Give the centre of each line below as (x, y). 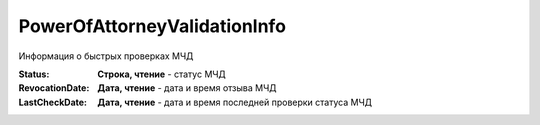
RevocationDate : (54, 88)
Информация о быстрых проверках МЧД (106, 56)
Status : (34, 74)
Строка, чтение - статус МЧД (162, 74)
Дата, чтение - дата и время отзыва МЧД (187, 88)
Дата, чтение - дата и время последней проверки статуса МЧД (234, 102)
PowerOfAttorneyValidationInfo (152, 26)
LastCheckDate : (53, 102)
